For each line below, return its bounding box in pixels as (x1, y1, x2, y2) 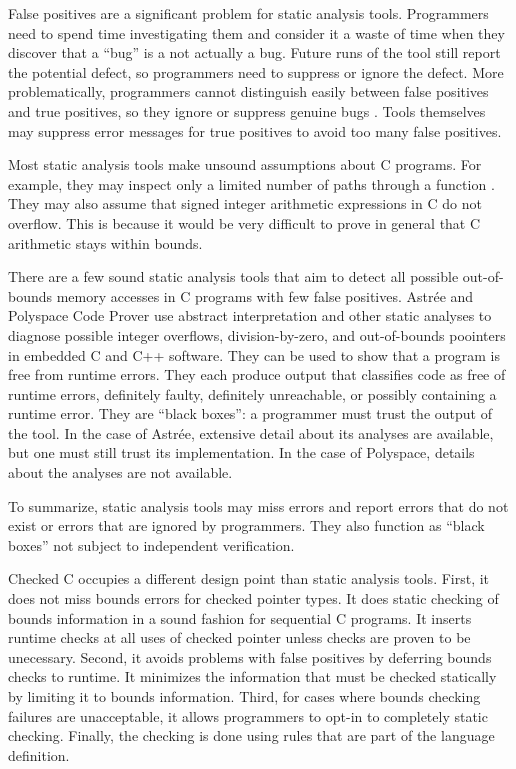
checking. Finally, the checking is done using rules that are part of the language (8, 725, 495, 746)
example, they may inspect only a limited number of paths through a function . (8, 173, 495, 194)
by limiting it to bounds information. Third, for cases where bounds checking (8, 686, 481, 706)
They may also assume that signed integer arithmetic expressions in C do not (8, 193, 482, 214)
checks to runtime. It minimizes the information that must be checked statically (8, 666, 497, 687)
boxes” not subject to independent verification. (8, 534, 295, 555)
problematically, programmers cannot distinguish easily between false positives (8, 81, 489, 102)
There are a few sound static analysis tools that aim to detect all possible (8, 266, 459, 287)
